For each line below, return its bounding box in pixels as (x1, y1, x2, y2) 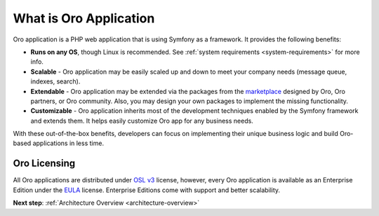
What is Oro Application (13, 11, 155, 26)
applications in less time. (32, 139, 105, 147)
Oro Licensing (13, 158, 76, 170)
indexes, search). (30, 77, 81, 86)
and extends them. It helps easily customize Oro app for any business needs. (30, 116, 254, 125)
